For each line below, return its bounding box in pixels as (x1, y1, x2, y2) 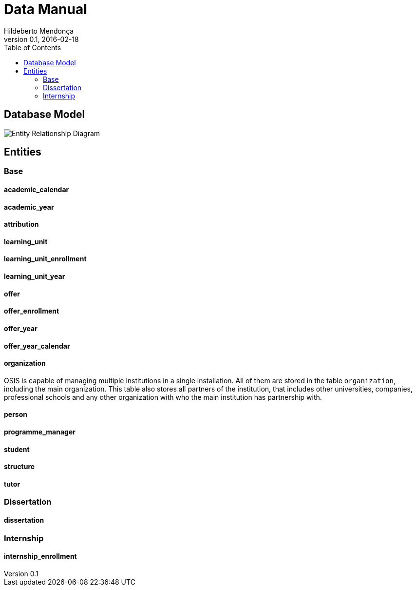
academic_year (4, 202, 54, 211)
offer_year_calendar (4, 341, 70, 350)
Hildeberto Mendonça (4, 26, 74, 35)
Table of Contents (4, 43, 61, 52)
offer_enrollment (4, 307, 59, 315)
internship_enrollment (4, 552, 77, 561)
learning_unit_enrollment (4, 255, 87, 263)
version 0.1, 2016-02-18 (4, 35, 79, 43)
